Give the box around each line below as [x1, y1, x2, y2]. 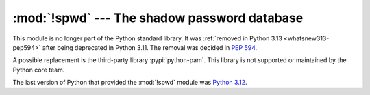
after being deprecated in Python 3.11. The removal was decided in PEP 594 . [42, 43, 258, 51]
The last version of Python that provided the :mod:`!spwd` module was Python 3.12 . [12, 79, 247, 87]
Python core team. [12, 66, 65, 74]
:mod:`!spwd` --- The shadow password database [12, 10, 304, 25]
